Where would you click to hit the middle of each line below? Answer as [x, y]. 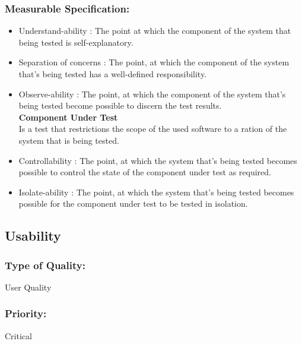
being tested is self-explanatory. [76, 42]
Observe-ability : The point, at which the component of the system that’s [152, 94]
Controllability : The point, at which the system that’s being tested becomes [158, 160]
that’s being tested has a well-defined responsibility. [113, 74]
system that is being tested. [69, 140]
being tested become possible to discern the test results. [120, 105]
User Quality [28, 287]
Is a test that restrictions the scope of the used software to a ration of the [153, 129]
